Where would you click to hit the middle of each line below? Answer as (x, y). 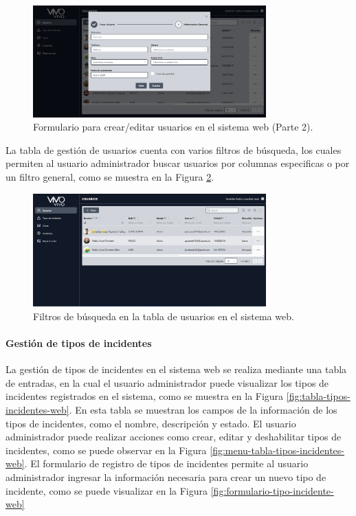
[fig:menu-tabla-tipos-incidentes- (277, 450)
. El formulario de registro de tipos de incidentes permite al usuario (166, 463)
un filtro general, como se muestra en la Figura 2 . (110, 177)
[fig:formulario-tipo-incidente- (272, 490)
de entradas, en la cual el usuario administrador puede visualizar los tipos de (167, 382)
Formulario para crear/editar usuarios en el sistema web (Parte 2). (173, 127)
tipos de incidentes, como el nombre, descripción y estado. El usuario (151, 423)
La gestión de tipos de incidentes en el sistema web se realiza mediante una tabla (176, 369)
